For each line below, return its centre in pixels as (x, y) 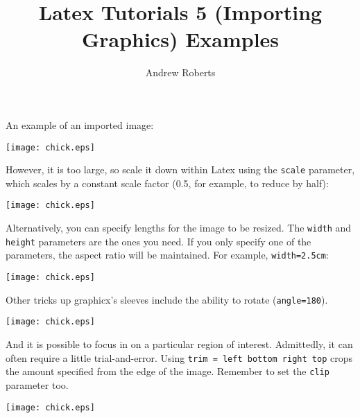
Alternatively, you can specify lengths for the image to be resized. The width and (179, 228)
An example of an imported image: (80, 124)
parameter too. (37, 384)
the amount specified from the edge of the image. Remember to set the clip (168, 371)
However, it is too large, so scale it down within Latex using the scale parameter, (180, 169)
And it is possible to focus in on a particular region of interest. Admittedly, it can (179, 344)
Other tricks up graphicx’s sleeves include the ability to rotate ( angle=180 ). (167, 299)
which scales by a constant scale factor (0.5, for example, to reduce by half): (167, 183)
